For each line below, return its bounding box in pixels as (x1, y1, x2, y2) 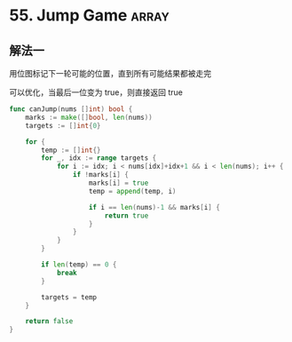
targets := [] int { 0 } (25, 121, 101, 130)
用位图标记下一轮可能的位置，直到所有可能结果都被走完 (9, 68, 211, 78)
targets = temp (41, 292, 98, 302)
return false (25, 317, 74, 326)
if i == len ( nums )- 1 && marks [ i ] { (88, 203, 220, 211)
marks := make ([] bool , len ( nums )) (25, 113, 153, 122)
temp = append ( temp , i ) (88, 187, 177, 195)
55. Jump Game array (9, 5, 170, 26)
